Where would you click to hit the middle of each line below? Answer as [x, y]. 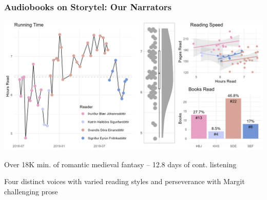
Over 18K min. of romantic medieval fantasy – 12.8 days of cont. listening [120, 164]
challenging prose [31, 191]
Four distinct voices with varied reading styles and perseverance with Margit [125, 181]
